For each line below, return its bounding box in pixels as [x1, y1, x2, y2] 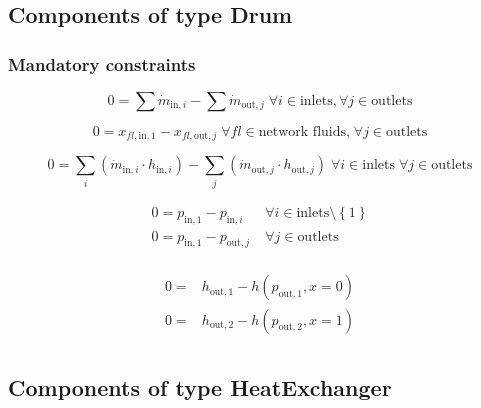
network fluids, [258, 125, 350, 139]
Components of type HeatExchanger [8, 371, 392, 402]
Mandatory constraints [8, 51, 196, 76]
